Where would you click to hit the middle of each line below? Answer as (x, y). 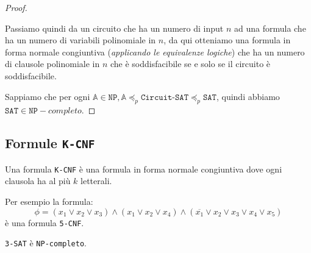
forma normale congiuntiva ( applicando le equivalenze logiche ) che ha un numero (155, 52)
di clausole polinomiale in (52, 64)
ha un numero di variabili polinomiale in (80, 40)
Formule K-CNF (50, 143)
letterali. (96, 181)
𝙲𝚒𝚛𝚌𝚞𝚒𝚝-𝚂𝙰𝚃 (165, 97)
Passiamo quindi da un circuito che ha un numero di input (114, 28)
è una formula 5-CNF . (45, 222)
